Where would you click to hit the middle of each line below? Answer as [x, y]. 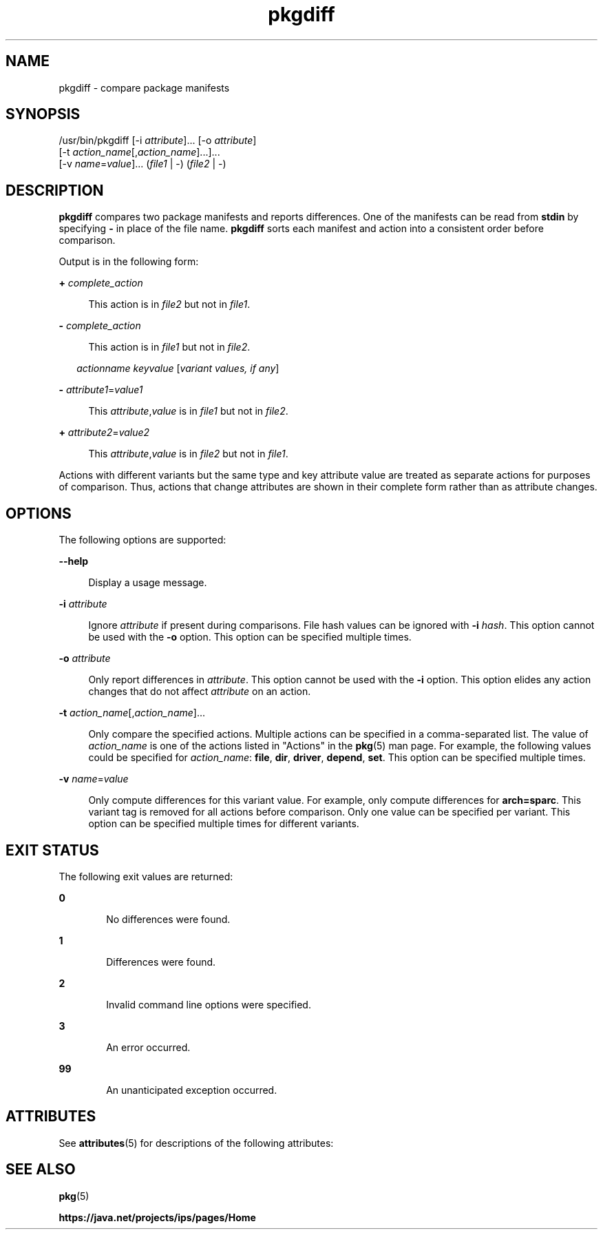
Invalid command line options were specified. [209, 1004]
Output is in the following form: [129, 262]
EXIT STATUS [52, 850]
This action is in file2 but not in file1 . [169, 304]
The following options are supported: [142, 540]
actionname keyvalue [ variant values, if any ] [178, 369]
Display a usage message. [148, 583]
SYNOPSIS [43, 114]
